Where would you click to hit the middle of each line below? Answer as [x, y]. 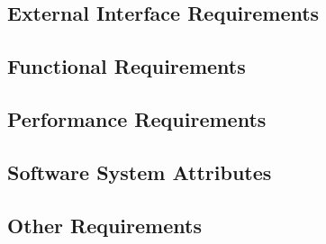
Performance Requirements [137, 118]
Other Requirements [104, 225]
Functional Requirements [127, 66]
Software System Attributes [140, 172]
